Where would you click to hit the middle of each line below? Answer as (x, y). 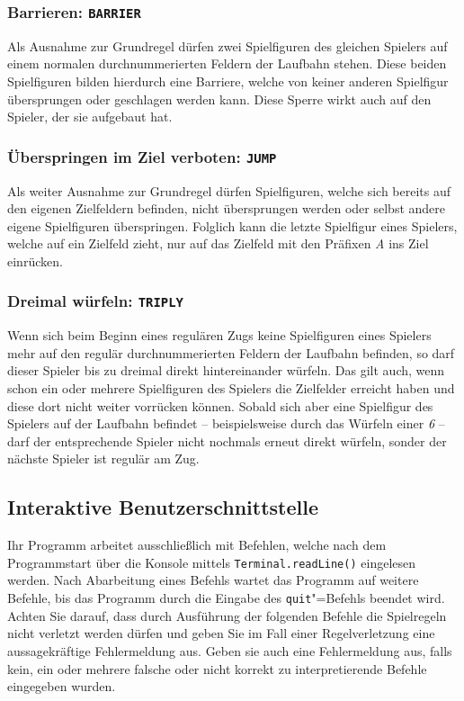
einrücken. (35, 261)
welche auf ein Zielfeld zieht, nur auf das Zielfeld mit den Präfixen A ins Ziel (218, 243)
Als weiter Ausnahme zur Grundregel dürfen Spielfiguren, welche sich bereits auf (229, 190)
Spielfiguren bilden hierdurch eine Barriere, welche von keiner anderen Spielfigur (228, 81)
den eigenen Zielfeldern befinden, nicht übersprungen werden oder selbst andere (227, 208)
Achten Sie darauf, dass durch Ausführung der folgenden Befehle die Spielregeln (227, 615)
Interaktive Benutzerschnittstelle (163, 507)
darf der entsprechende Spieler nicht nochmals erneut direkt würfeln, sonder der (227, 440)
